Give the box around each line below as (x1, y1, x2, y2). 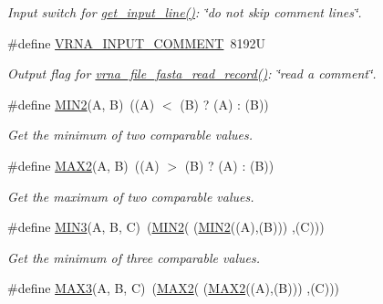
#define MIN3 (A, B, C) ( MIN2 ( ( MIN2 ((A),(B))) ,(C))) (7, 217, 325, 236)
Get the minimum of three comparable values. (7, 247, 261, 267)
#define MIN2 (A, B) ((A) (7, 94, 155, 113)
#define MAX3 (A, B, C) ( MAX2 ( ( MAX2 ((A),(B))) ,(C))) (7, 278, 340, 298)
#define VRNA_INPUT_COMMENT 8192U (7, 33, 265, 52)
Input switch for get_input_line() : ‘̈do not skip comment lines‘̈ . (7, 3, 362, 21)
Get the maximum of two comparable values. (7, 186, 254, 205)
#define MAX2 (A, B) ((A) (7, 155, 160, 174)
